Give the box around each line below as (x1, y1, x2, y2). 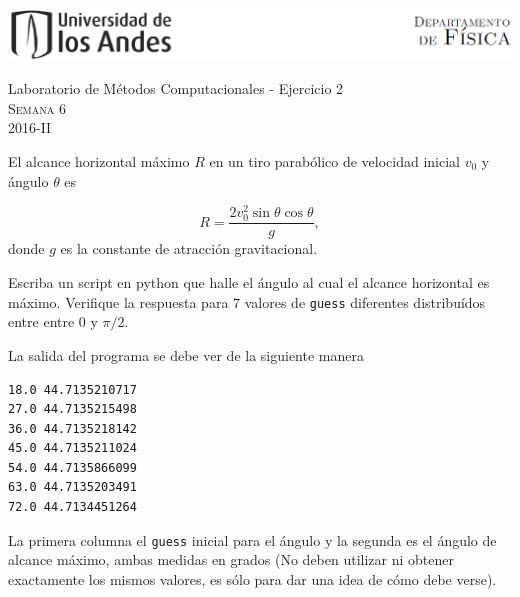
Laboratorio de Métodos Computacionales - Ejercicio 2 (8, 78, 344, 99)
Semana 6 (8, 97, 66, 118)
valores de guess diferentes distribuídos (244, 291, 486, 312)
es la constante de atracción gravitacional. (60, 238, 318, 259)
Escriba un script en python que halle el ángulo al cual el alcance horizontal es (8, 272, 490, 293)
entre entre (8, 311, 75, 332)
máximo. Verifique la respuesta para (8, 291, 229, 312)
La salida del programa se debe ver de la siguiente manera (8, 344, 364, 365)
